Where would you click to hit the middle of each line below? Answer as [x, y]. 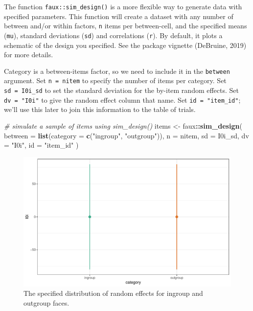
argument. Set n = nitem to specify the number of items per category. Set [115, 80]
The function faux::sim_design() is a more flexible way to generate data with [123, 6]
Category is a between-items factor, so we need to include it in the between [117, 71]
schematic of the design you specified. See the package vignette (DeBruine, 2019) [125, 45]
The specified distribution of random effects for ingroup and [113, 293]
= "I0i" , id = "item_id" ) [41, 145]
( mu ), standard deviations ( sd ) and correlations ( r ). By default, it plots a [113, 35]
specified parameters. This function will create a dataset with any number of [119, 16]
